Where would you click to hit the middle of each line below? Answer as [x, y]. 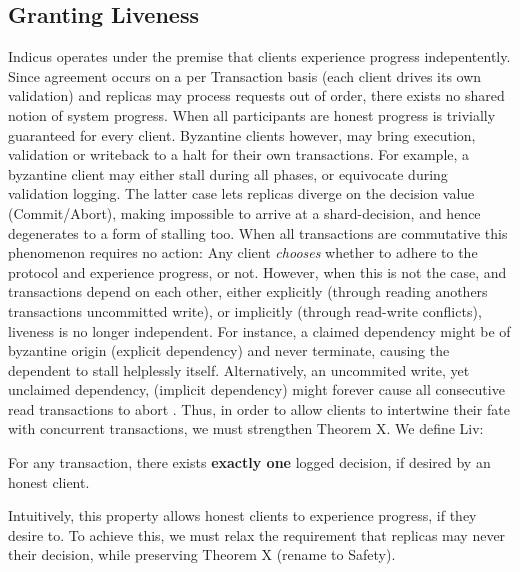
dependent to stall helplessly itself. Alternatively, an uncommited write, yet [239, 369]
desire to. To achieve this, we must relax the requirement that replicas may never [257, 534]
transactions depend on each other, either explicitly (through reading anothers [248, 291]
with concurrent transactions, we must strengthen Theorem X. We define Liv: [246, 428]
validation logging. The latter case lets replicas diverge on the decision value [241, 193]
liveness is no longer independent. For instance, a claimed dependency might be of [259, 330]
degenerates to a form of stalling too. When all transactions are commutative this [258, 232]
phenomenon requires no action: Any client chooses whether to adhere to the [243, 252]
